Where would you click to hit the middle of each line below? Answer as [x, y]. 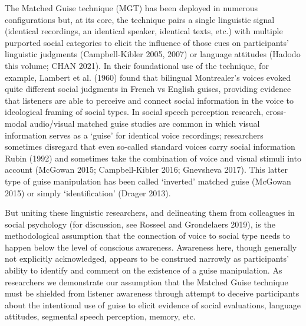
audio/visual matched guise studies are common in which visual [145, 123]
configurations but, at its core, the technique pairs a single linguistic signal [140, 19]
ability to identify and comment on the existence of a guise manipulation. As [144, 270]
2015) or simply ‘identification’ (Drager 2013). [88, 192]
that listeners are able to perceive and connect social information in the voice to [149, 100]
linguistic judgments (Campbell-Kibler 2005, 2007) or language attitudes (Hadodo [153, 54]
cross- [276, 112]
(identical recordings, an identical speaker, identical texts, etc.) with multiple [144, 31]
